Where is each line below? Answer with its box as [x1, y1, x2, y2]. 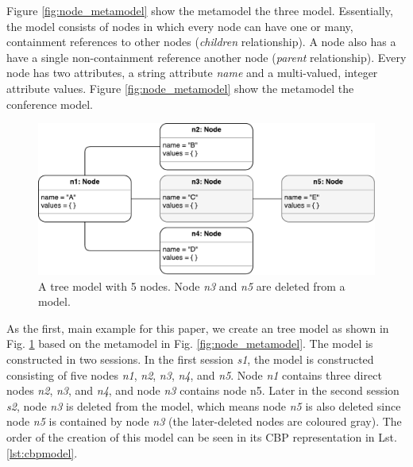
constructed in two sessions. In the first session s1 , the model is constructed [6, 351, 374, 367]
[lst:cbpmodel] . [6, 444, 78, 461]
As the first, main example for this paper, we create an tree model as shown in [6, 319, 389, 336]
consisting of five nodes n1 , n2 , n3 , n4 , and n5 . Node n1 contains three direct [6, 366, 382, 383]
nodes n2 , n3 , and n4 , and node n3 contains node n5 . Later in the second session [6, 382, 399, 399]
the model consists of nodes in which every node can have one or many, [6, 17, 353, 34]
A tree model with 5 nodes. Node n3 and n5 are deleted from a [38, 277, 345, 294]
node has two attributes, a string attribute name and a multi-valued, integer [6, 64, 378, 81]
